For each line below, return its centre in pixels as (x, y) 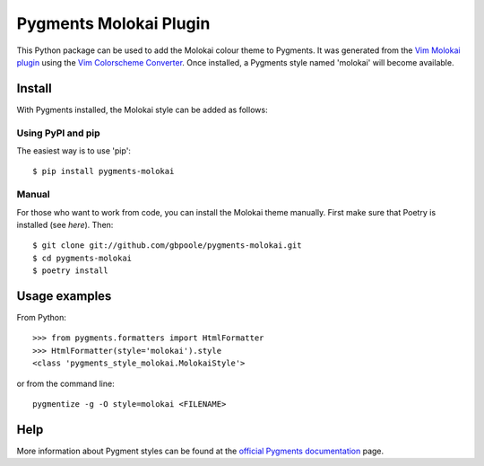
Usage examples (64, 296)
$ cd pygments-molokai (82, 258)
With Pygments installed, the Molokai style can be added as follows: (142, 110)
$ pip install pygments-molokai (104, 171)
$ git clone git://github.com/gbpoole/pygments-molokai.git (167, 246)
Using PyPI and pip (58, 133)
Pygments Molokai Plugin (113, 23)
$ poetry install (70, 271)
